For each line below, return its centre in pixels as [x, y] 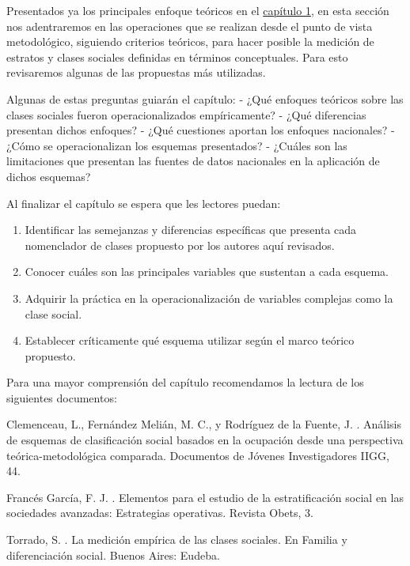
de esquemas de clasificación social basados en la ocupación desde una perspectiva [205, 440]
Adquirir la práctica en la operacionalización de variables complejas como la [209, 298]
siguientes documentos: [62, 397]
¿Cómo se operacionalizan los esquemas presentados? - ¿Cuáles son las [177, 145]
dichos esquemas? [49, 176]
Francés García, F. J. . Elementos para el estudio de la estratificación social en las [205, 497]
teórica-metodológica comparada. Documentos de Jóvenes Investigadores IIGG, [198, 455]
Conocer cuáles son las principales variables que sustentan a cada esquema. [207, 272]
